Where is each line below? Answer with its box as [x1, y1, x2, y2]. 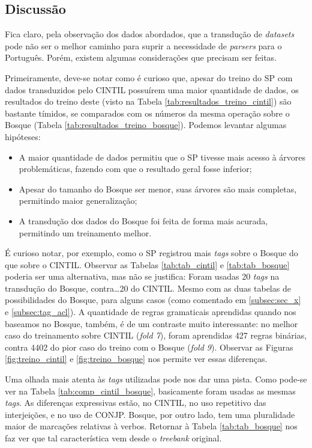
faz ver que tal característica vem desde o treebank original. [5, 432, 222, 444]
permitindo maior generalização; [19, 194, 137, 207]
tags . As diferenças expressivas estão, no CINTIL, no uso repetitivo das [5, 396, 266, 409]
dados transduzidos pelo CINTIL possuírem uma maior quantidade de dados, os [5, 83, 299, 96]
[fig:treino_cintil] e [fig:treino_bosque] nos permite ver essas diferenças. [5, 352, 268, 365]
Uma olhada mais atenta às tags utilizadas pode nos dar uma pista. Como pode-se [5, 373, 307, 385]
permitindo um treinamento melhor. [19, 226, 152, 239]
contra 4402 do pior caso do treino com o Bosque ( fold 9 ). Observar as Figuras [5, 340, 293, 353]
